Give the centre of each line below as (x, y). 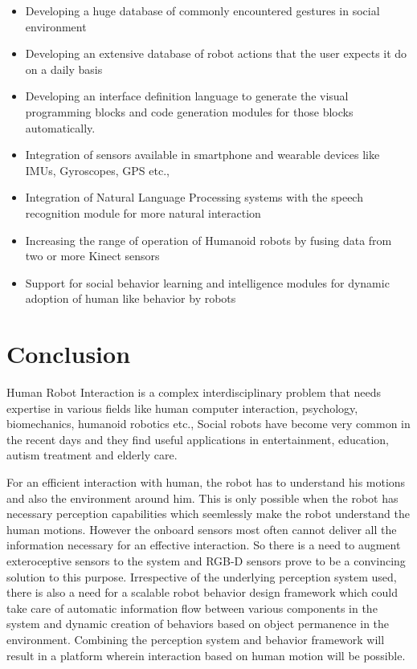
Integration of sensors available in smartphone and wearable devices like (202, 155)
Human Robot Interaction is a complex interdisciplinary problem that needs (194, 392)
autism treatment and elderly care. (92, 455)
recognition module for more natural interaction (143, 212)
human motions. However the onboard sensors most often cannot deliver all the (202, 529)
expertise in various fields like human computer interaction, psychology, (182, 408)
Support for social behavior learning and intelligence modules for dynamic (207, 282)
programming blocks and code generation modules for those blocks (189, 111)
